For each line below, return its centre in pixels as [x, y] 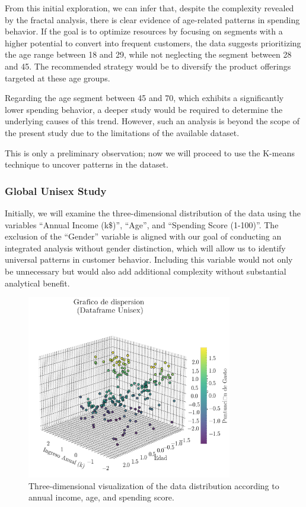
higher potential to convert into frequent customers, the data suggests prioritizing [153, 42]
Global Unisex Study [56, 190]
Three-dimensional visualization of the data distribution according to [154, 485]
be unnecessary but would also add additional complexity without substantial [146, 271]
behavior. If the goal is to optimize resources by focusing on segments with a [144, 31]
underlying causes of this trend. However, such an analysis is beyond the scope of [152, 121]
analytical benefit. [37, 283]
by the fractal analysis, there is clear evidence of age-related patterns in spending [152, 19]
